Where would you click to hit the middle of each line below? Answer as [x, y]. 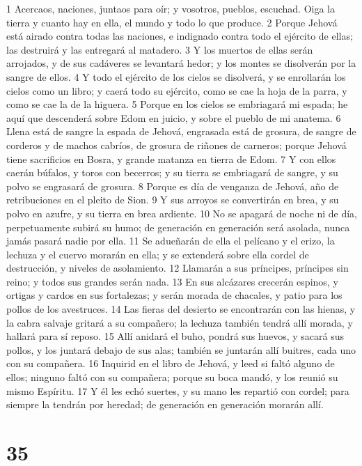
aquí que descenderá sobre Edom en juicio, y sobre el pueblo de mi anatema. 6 [174, 117]
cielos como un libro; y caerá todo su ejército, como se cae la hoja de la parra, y [177, 90]
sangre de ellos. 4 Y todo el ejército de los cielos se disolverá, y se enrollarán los [176, 76]
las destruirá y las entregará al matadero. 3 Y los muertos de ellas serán [160, 49]
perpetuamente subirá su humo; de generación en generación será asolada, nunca [178, 227]
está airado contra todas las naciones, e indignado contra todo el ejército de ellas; [180, 36]
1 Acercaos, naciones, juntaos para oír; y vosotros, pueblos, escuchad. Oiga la [171, 8]
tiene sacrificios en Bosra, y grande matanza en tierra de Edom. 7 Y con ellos [171, 158]
